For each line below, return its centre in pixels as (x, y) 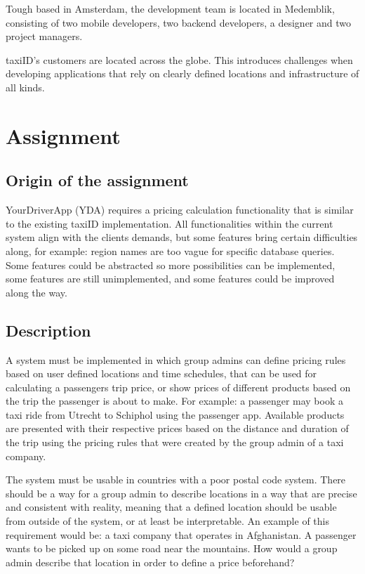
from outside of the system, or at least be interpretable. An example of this (167, 521)
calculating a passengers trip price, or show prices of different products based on (178, 387)
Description (48, 330)
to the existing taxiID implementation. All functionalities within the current (170, 223)
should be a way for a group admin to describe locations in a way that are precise (181, 493)
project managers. (44, 36)
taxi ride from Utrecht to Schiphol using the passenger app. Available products (175, 414)
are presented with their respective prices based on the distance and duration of (177, 428)
